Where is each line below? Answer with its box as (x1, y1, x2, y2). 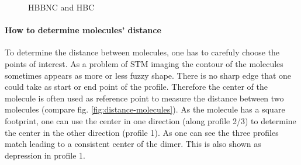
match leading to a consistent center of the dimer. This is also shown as (5, 138, 261, 150)
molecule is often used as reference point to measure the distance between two (5, 92, 284, 104)
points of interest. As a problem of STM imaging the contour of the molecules (5, 57, 283, 69)
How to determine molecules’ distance (5, 24, 161, 36)
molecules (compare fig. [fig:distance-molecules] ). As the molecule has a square (5, 103, 285, 115)
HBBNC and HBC (28, 1, 95, 13)
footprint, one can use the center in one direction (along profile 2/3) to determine (5, 114, 296, 127)
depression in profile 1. (5, 149, 85, 161)
